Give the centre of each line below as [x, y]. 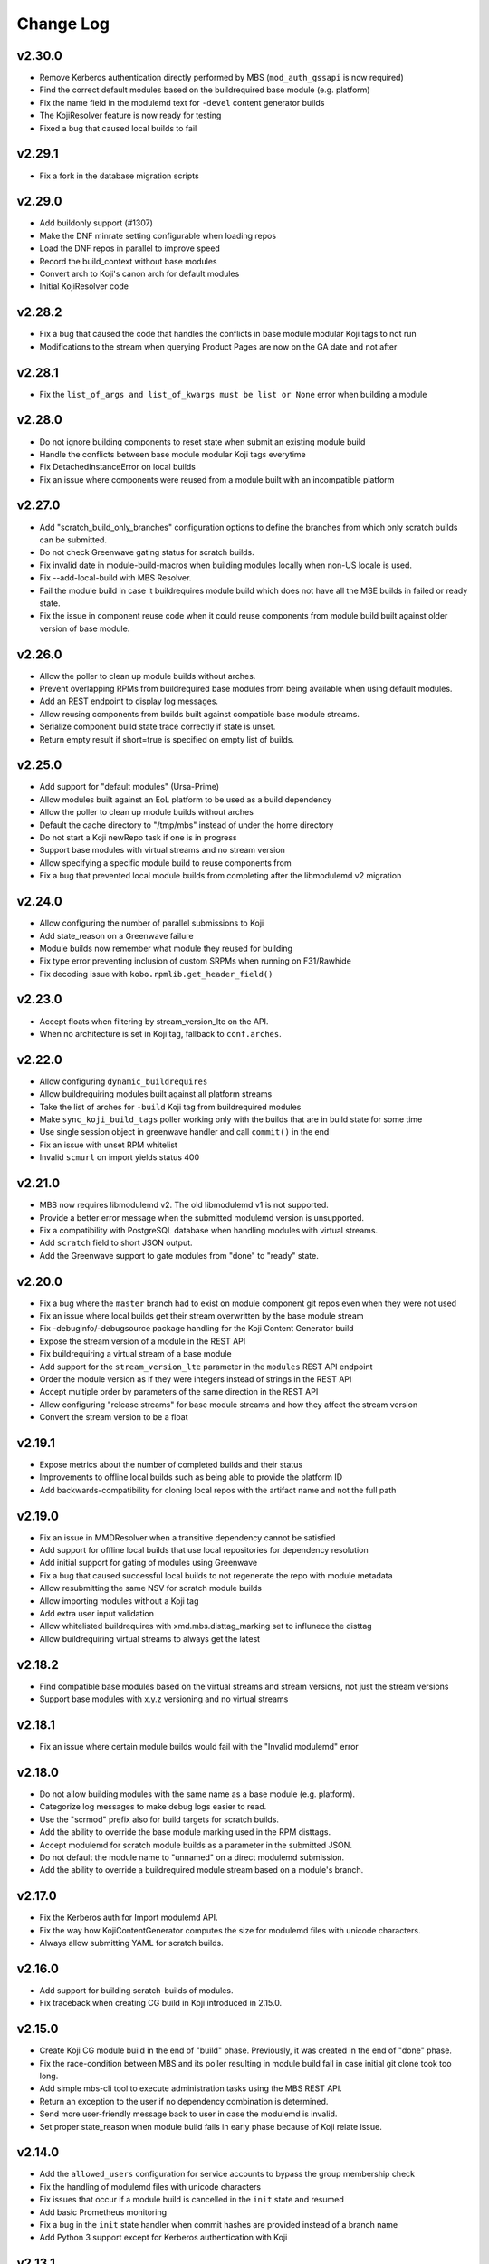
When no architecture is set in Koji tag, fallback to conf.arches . [160, 1033]
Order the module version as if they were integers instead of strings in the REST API [196, 1379]
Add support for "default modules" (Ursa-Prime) [129, 787]
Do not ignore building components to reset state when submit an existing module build [202, 441]
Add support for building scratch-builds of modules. [136, 1990]
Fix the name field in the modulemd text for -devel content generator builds [182, 102]
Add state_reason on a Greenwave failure [116, 935]
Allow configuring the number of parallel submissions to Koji [152, 923]
